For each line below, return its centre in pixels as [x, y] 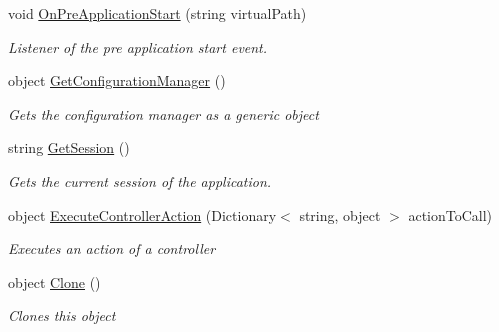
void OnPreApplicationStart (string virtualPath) [157, 13]
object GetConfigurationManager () [117, 80]
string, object [340, 214]
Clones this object [62, 315]
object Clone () [54, 281]
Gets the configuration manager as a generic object [163, 113]
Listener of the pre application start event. [138, 46]
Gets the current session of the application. [140, 180]
